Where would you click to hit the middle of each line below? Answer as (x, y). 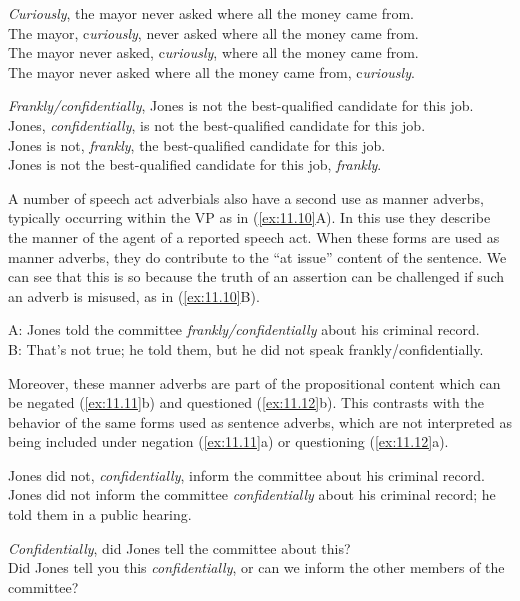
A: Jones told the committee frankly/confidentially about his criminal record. (244, 329)
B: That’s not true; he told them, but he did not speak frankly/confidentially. (246, 348)
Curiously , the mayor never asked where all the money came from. (211, 13)
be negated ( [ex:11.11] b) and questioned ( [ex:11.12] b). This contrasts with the (246, 402)
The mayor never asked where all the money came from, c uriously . (211, 71)
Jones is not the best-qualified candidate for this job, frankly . (195, 164)
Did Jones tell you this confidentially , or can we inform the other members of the (256, 567)
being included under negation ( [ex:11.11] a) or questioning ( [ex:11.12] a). (228, 441)
